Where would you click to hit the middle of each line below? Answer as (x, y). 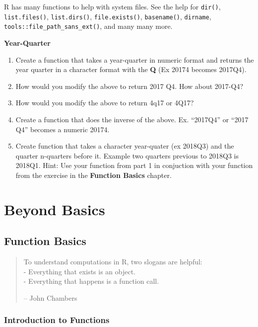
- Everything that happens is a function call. (91, 281)
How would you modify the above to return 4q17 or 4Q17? (105, 103)
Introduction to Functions (57, 320)
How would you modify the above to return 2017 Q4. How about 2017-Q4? (129, 86)
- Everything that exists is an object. (80, 271)
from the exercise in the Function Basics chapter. (94, 175)
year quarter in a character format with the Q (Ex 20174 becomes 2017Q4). (131, 69)
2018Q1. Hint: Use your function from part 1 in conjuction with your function (134, 165)
